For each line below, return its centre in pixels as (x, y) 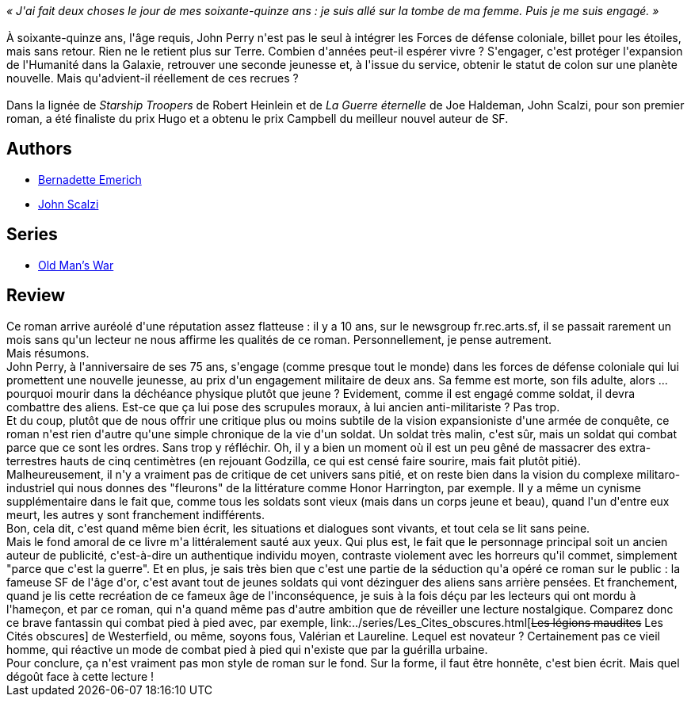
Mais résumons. (48, 353)
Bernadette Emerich (90, 179)
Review (36, 296)
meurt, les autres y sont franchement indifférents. (136, 514)
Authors (39, 149)
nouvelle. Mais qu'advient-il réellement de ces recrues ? (153, 78)
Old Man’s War (76, 265)
